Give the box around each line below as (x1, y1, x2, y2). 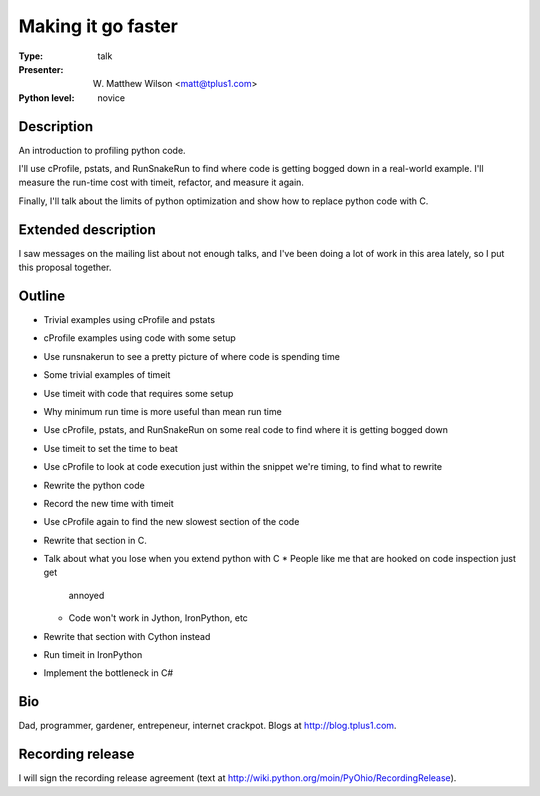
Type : (18, 50, 44, 62)
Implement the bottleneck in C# (43, 667, 174, 679)
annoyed (68, 589, 105, 601)
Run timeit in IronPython (43, 649, 143, 661)
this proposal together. (18, 261, 112, 274)
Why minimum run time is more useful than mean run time (43, 405, 282, 417)
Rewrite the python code (43, 479, 145, 491)
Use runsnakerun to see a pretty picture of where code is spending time (43, 350, 340, 362)
